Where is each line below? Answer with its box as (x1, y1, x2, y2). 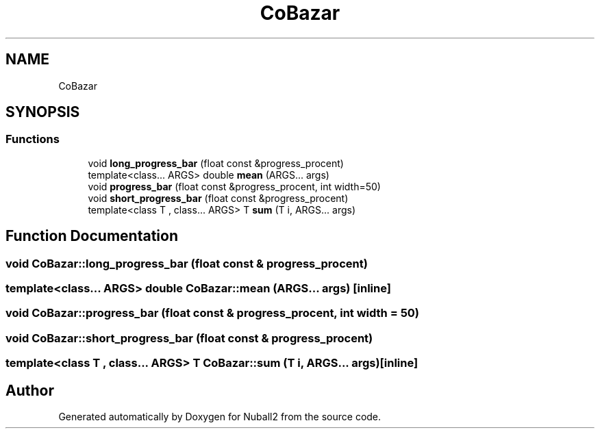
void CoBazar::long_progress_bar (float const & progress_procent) (5, 256, 368, 270)
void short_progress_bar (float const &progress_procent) (88, 192, 349, 204)
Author (5, 381, 54, 399)
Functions (5, 132, 60, 146)
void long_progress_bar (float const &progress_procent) (88, 157, 344, 169)
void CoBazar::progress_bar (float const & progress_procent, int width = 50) (5, 306, 420, 320)
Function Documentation (5, 227, 178, 245)
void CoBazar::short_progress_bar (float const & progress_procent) (5, 331, 373, 345)
